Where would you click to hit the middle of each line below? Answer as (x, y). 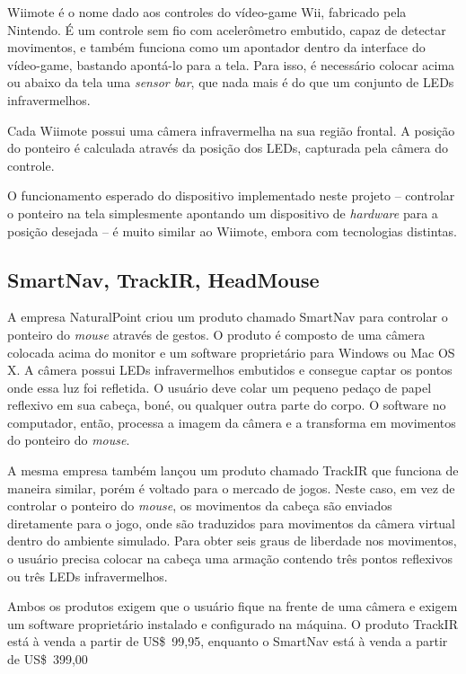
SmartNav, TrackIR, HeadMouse (163, 279)
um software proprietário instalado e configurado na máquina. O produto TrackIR (233, 623)
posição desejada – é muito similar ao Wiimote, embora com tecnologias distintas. (232, 231)
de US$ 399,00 (48, 659)
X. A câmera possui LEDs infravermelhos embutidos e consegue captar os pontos (230, 370)
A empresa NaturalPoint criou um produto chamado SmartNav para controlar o (228, 317)
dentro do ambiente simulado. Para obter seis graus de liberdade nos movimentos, (232, 541)
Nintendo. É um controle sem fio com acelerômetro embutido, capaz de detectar (227, 29)
